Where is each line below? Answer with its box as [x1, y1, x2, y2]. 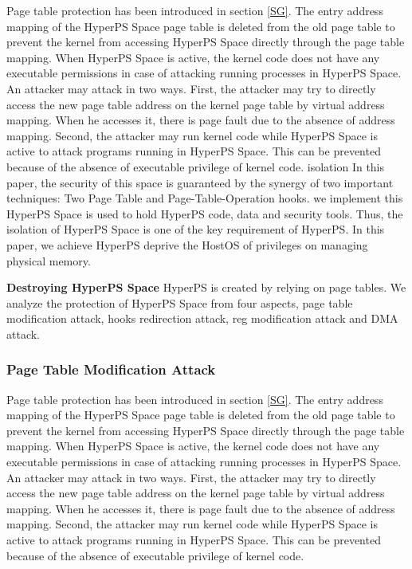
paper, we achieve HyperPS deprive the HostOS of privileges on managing [6, 236, 368, 253]
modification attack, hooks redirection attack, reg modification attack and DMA [6, 310, 398, 327]
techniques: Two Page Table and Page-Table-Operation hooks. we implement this [6, 190, 403, 206]
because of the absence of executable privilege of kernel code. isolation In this [6, 158, 385, 175]
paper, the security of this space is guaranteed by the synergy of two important [6, 174, 394, 190]
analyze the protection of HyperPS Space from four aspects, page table [6, 294, 353, 311]
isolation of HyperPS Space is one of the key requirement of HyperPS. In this [6, 221, 385, 237]
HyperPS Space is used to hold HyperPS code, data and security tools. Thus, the [6, 205, 403, 222]
